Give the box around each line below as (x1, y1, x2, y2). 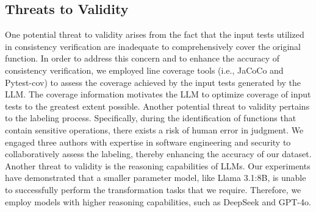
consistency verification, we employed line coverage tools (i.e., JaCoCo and (5, 63, 284, 76)
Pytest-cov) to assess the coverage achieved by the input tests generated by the (5, 76, 301, 88)
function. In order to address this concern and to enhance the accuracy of (5, 52, 279, 65)
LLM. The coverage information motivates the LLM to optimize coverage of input (5, 88, 311, 101)
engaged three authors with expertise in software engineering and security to (5, 135, 291, 148)
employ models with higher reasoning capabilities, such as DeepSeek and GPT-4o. (5, 195, 311, 208)
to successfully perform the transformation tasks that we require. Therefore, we (5, 183, 301, 196)
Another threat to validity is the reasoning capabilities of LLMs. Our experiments (5, 159, 311, 172)
